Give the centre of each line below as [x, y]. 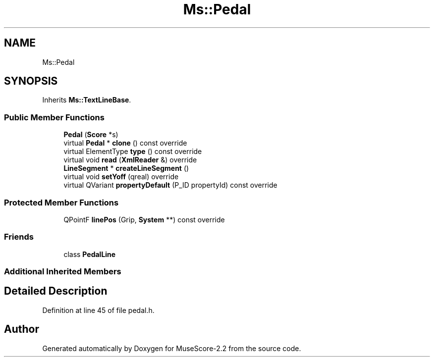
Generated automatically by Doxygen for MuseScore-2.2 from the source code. [172, 348]
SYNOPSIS [31, 81]
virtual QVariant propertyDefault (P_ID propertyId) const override [170, 185]
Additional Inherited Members [63, 272]
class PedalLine [90, 254]
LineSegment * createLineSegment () [126, 168]
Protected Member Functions [61, 202]
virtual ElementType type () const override [133, 152]
